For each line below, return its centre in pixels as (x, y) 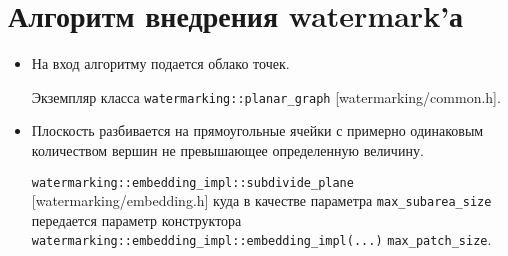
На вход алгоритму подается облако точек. (160, 63)
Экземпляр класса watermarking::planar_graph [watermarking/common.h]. (266, 96)
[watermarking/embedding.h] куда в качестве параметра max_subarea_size (261, 200)
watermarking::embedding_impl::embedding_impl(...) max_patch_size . (261, 239)
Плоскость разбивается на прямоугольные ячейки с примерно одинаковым (257, 130)
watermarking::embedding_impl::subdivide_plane (192, 182)
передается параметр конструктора (136, 219)
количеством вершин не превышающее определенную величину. (227, 149)
